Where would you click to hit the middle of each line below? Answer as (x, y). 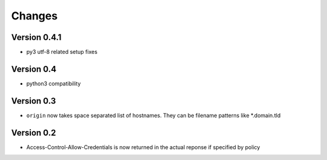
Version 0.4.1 (36, 37)
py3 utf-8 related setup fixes (62, 52)
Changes (34, 16)
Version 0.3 (34, 101)
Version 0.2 (34, 132)
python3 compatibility (54, 83)
